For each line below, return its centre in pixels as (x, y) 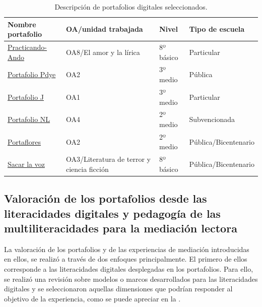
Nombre (22, 24)
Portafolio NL (29, 119)
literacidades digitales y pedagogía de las (112, 213)
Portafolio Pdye (32, 74)
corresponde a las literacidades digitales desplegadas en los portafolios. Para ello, (129, 269)
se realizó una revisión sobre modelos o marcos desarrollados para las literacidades (131, 279)
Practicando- (27, 47)
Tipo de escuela (217, 29)
